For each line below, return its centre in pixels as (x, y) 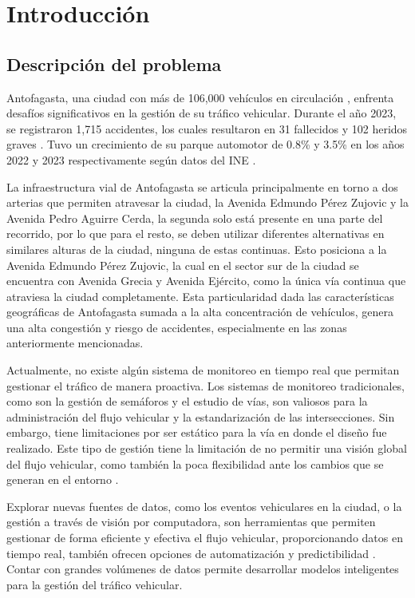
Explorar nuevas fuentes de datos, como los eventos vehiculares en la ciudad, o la (204, 506)
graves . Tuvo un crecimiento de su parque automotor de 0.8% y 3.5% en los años (206, 144)
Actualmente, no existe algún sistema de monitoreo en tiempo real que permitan (203, 370)
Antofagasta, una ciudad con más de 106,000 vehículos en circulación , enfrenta (200, 97)
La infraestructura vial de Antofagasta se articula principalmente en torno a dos (202, 186)
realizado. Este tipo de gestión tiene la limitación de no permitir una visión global (207, 448)
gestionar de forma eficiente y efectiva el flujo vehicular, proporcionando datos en (205, 538)
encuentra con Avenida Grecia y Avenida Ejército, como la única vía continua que (206, 281)
